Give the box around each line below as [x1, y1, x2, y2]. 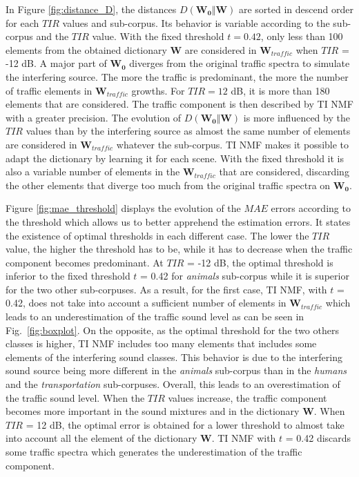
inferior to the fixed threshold [6, 269, 130, 283]
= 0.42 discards [285, 431, 351, 445]
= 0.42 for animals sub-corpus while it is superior [140, 269, 349, 283]
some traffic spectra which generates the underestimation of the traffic [6, 445, 302, 458]
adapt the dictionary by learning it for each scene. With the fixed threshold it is [6, 150, 345, 165]
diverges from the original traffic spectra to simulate [129, 56, 350, 70]
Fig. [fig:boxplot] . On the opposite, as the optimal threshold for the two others [6, 322, 339, 337]
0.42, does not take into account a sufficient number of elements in [6, 295, 287, 310]
